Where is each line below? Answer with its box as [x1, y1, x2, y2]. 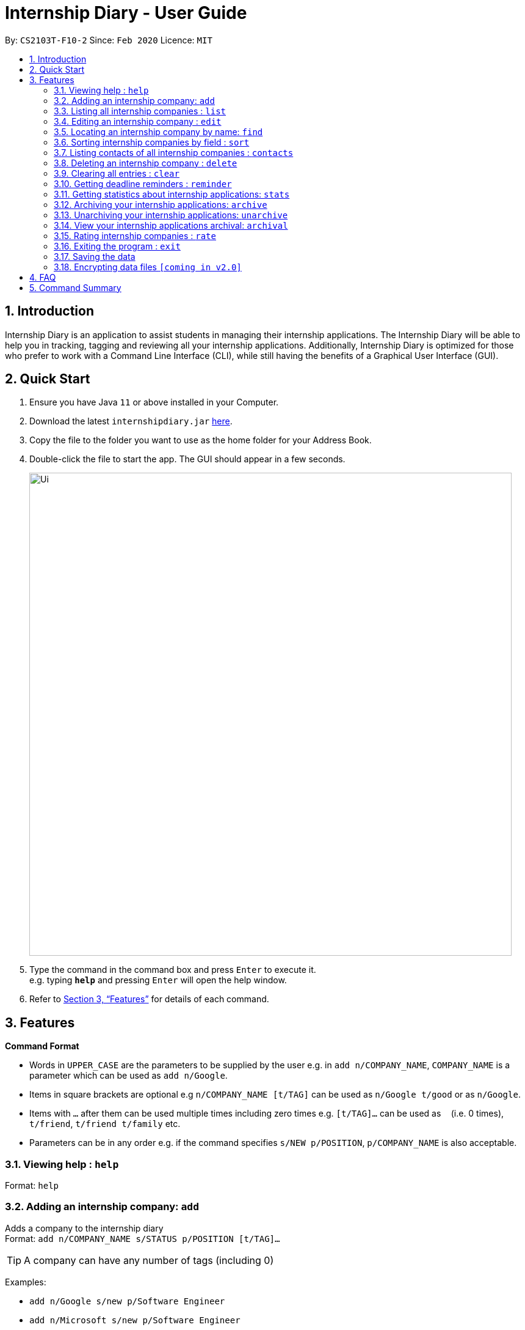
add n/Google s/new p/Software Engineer [29, 1296, 225, 1306]
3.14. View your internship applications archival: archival [54, 220, 288, 231]
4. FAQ [29, 272, 56, 283]
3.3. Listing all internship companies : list [54, 105, 226, 116]
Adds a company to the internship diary [5, 1222, 164, 1233]
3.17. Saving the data [54, 251, 136, 262]
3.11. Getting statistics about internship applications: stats [54, 188, 290, 199]
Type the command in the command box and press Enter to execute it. [29, 964, 316, 975]
